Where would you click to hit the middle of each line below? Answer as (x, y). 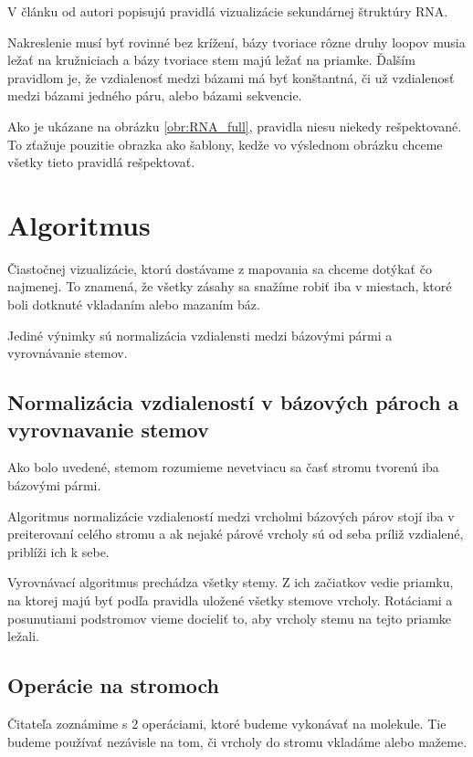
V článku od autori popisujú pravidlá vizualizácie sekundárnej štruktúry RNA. (228, 11)
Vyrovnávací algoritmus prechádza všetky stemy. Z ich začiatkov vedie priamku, (231, 582)
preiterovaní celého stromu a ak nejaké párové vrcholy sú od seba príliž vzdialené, (236, 534)
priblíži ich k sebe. (58, 551)
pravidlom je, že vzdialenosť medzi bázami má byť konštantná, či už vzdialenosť (231, 77)
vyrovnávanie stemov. (68, 353)
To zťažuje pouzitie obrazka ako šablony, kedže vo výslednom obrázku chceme (225, 144)
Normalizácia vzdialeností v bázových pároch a (233, 402)
